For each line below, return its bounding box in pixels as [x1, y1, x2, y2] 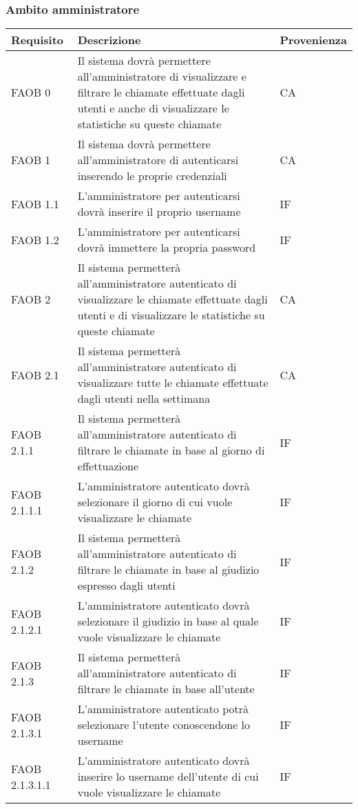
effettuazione [77, 458, 139, 475]
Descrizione [77, 32, 141, 48]
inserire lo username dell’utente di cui [77, 768, 259, 785]
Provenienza [280, 32, 347, 48]
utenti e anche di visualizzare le [77, 100, 229, 117]
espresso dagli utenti [77, 577, 176, 594]
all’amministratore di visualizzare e [77, 68, 246, 85]
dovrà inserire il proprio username [77, 203, 241, 220]
